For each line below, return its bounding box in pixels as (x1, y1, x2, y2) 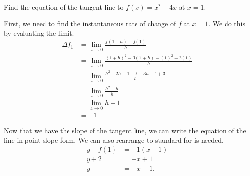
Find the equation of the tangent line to (4, 2, 124, 12)
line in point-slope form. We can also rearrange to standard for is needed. (4, 135, 224, 145)
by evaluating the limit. (4, 28, 74, 38)
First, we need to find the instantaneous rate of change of (4, 18, 176, 28)
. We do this (208, 18, 246, 28)
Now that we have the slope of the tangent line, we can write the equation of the (4, 125, 246, 136)
